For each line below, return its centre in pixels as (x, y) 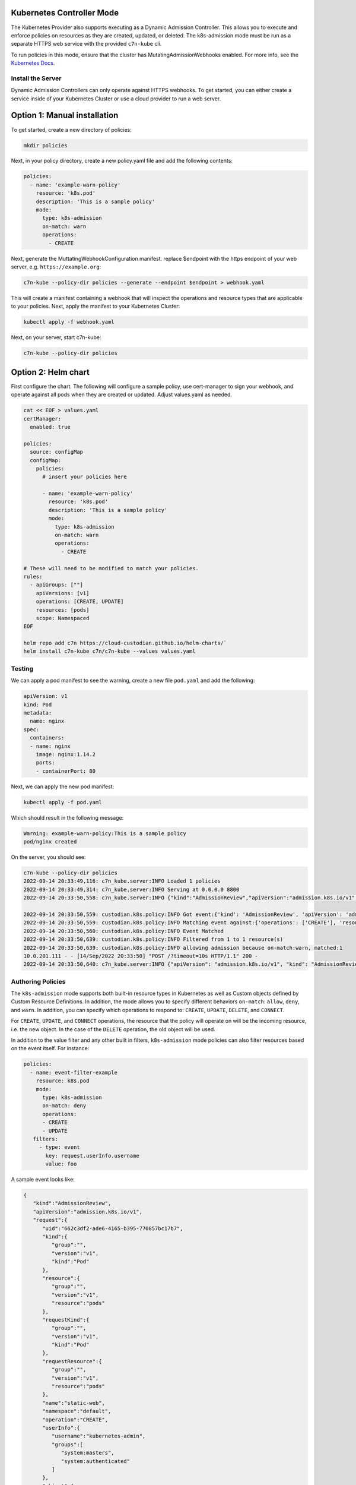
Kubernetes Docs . (33, 63)
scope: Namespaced (63, 618)
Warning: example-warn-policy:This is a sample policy (105, 833)
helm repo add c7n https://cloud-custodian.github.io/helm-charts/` (125, 643)
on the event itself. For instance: (50, 1048)
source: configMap (56, 452)
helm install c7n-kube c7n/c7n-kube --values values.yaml (109, 651)
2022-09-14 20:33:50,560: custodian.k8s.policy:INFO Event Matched (124, 931)
